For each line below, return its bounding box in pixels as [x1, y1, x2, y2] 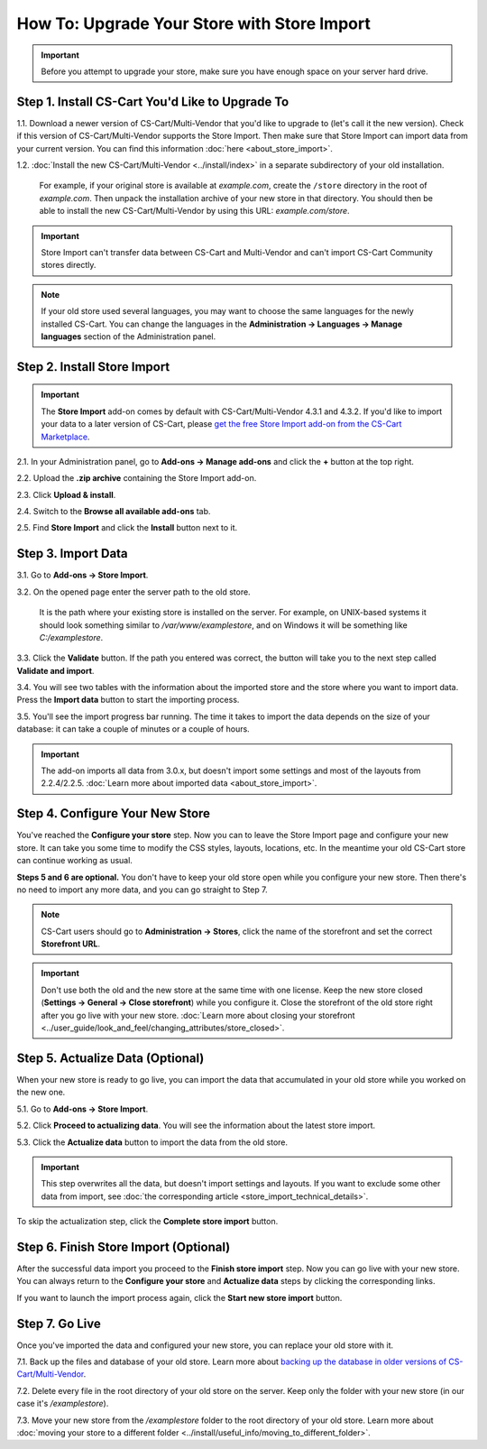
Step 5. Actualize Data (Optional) [16, 1050, 205, 1066]
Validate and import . [16, 665, 95, 676]
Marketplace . [41, 431, 90, 442]
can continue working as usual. [16, 855, 133, 866]
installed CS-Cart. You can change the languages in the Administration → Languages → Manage [41, 318, 403, 329]
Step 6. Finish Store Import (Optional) [16, 1239, 231, 1254]
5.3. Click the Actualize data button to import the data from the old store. [16, 1137, 289, 1148]
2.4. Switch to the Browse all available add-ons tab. [16, 506, 211, 517]
